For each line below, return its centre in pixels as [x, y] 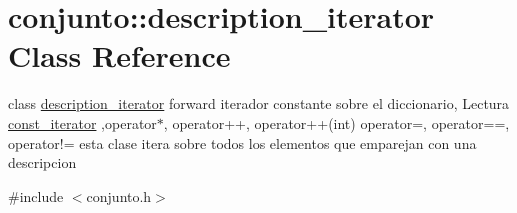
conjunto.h [119, 195]
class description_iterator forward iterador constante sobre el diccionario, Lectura [259, 103]
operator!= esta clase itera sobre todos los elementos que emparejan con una [242, 142]
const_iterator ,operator [82, 122]
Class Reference [119, 55]
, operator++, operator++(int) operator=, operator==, [336, 122]
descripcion [42, 162]
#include [36, 195]
